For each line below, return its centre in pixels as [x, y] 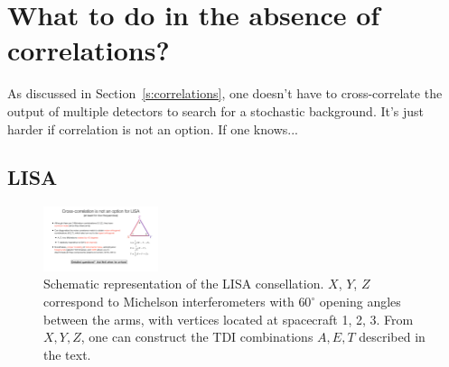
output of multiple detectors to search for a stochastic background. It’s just [216, 110]
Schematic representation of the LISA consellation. [184, 284]
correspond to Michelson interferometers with [169, 302]
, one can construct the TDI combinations [197, 337]
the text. [67, 354]
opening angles [360, 302]
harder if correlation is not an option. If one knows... [153, 128]
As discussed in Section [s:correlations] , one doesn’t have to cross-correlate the [225, 93]
